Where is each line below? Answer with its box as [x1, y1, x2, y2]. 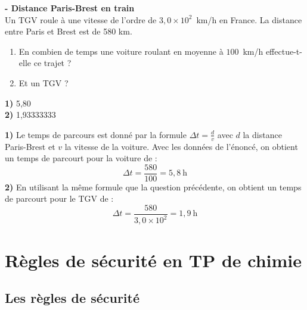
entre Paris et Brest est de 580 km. [5, 25, 132, 37]
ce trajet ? [33, 57, 72, 69]
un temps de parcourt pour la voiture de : [5, 152, 157, 164]
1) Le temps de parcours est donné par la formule [5, 128, 187, 140]
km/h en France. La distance [196, 13, 302, 26]
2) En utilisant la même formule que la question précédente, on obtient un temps [5, 180, 302, 193]
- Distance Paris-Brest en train [5, 2, 135, 14]
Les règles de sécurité [5, 289, 140, 307]
